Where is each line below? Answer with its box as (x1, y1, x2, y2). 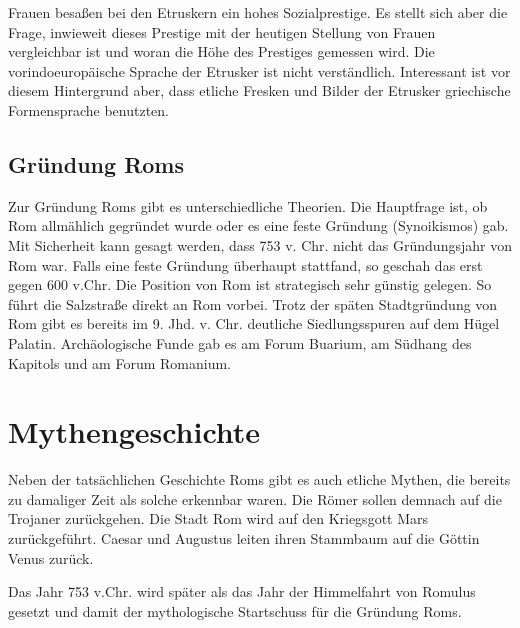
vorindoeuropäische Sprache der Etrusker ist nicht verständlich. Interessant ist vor (8, 60, 511, 81)
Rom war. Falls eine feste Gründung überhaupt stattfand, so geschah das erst (8, 254, 483, 275)
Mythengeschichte (8, 411, 261, 452)
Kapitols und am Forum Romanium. (8, 352, 231, 373)
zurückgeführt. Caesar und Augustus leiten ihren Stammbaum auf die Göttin (8, 528, 480, 549)
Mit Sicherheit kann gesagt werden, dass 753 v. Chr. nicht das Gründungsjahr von (8, 234, 512, 255)
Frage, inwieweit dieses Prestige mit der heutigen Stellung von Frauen (8, 21, 436, 42)
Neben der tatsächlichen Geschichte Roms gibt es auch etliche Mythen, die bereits (8, 469, 511, 490)
